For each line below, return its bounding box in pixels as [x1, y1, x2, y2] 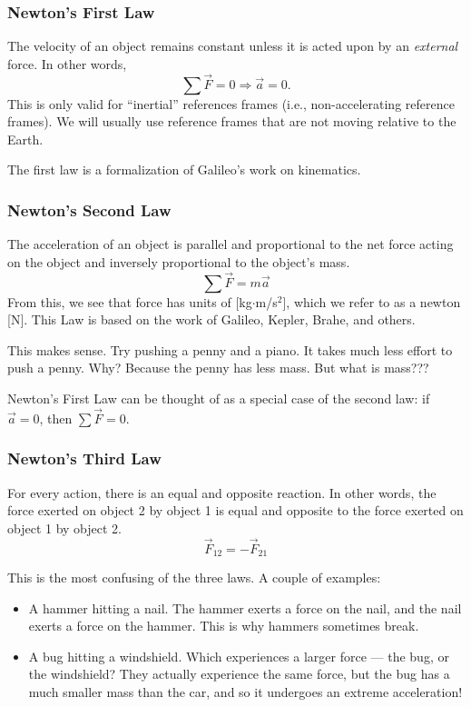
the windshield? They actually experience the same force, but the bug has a [28, 664, 450, 683]
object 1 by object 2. [7, 518, 122, 537]
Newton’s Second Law [7, 198, 172, 221]
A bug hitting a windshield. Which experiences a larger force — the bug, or [28, 646, 449, 665]
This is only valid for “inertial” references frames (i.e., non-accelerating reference [7, 94, 455, 113]
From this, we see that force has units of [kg [7, 292, 252, 311]
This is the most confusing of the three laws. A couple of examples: [7, 568, 381, 587]
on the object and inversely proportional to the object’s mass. [7, 252, 350, 271]
